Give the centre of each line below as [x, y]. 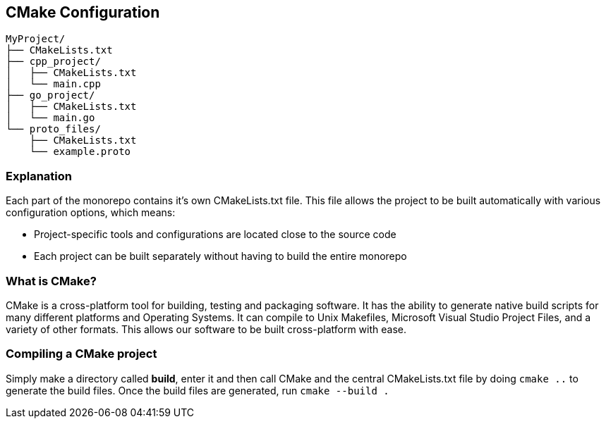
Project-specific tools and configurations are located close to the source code [215, 235]
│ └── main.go [50, 118]
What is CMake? [51, 281]
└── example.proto [80, 152]
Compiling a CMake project [81, 354]
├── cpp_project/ [53, 62]
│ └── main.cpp [53, 84]
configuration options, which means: [91, 213]
